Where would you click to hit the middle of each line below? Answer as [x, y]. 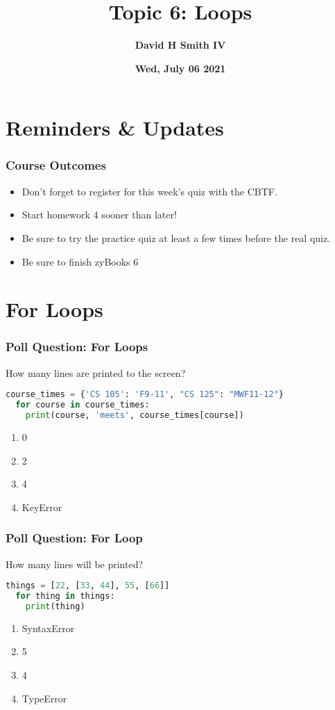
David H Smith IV [180, 45]
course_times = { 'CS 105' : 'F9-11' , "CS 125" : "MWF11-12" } [145, 395]
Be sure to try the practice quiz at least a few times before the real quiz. [176, 237]
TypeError [44, 698]
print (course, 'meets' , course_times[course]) [135, 415]
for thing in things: [65, 596]
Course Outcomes [56, 165]
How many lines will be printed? [75, 564]
